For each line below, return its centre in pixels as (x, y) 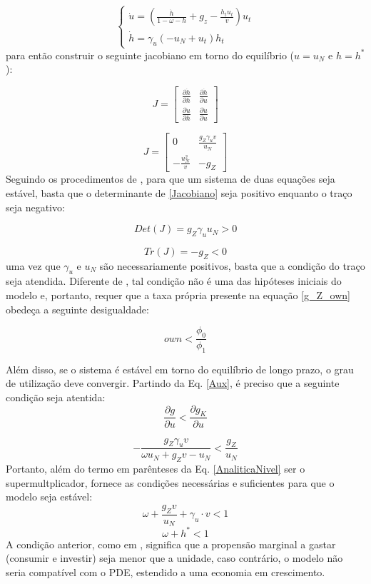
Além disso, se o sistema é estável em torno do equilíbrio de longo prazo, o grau (180, 369)
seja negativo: (35, 207)
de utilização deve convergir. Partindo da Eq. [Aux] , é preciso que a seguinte (173, 383)
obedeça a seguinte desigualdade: (77, 309)
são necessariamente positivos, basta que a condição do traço (232, 265)
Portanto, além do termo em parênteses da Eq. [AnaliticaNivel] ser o (156, 469)
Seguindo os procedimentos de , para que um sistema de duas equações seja (171, 179)
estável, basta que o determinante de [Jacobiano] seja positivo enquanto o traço (179, 192)
